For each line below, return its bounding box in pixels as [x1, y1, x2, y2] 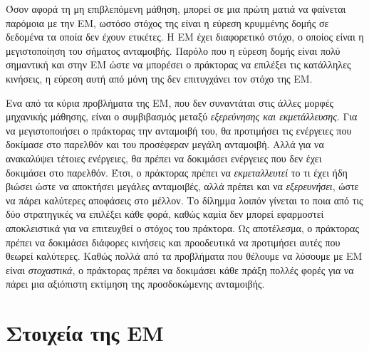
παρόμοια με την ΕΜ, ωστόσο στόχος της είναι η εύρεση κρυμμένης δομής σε [6, 15, 329, 30]
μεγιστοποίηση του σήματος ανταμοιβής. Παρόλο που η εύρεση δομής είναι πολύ [6, 43, 341, 58]
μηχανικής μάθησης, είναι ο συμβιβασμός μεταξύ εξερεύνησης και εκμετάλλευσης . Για [6, 109, 358, 124]
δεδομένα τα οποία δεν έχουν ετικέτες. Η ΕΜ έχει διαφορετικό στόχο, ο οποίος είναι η [6, 29, 364, 44]
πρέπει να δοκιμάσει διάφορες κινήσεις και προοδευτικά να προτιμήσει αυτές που [6, 234, 341, 249]
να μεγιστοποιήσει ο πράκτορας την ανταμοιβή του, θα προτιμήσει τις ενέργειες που [6, 122, 352, 137]
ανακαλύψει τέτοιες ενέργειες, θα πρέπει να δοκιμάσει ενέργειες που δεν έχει [6, 150, 322, 165]
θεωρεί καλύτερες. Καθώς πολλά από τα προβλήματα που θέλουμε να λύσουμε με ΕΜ [6, 248, 363, 263]
